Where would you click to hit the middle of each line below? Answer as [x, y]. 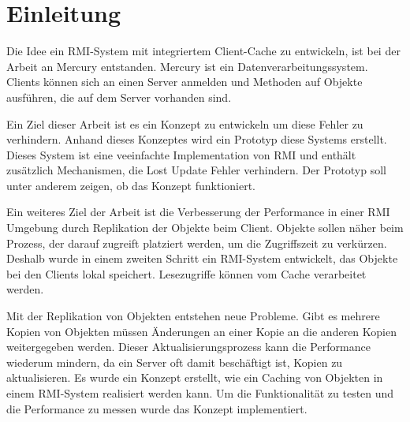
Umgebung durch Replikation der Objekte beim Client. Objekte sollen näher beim [205, 228]
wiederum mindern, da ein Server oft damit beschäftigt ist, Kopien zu [175, 362]
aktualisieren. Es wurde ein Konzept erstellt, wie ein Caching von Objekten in [195, 377]
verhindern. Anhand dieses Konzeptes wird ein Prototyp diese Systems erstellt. [197, 139]
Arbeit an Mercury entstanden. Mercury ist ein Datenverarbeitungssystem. [187, 66]
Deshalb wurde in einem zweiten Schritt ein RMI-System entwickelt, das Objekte [202, 258]
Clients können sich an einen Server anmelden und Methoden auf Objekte [184, 82]
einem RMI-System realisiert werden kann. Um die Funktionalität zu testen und [200, 393]
